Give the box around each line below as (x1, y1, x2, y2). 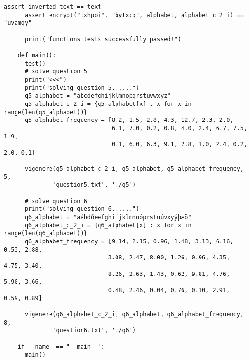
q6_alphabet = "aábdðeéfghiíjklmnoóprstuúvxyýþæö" (24, 214, 192, 221)
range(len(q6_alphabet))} (4, 230, 87, 237)
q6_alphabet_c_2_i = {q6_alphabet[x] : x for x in (24, 222, 192, 229)
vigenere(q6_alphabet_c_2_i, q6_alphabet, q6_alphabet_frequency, (24, 310, 244, 318)
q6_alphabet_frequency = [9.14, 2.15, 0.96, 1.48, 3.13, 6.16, (24, 238, 233, 245)
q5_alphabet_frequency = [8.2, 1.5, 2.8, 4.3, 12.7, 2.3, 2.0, (24, 117, 233, 124)
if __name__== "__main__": (17, 343, 105, 350)
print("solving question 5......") (24, 84, 140, 91)
